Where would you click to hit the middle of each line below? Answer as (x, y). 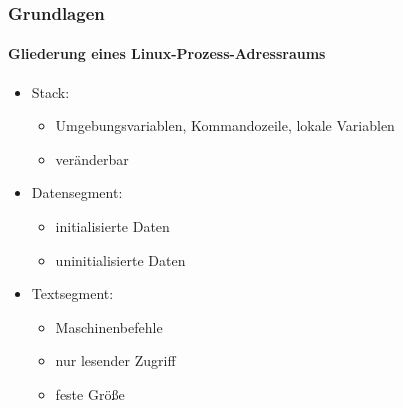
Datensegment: (77, 192)
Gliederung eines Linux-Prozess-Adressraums (167, 53)
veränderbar (92, 158)
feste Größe (90, 393)
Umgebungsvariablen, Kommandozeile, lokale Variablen (225, 125)
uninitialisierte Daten (120, 259)
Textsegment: (72, 293)
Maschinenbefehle (109, 326)
